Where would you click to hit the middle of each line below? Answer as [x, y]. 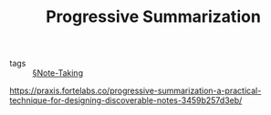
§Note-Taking [58, 73]
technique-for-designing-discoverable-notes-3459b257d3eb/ [126, 100]
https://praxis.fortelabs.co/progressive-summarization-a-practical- [135, 91]
